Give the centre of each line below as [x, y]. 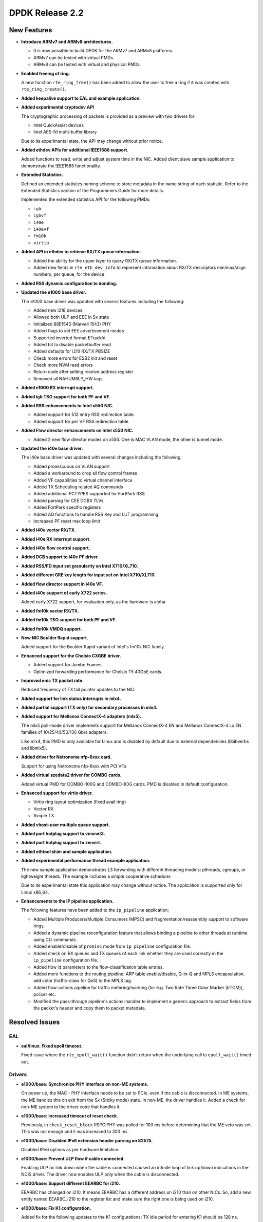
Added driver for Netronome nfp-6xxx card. [66, 757]
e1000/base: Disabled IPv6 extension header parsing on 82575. [87, 1140]
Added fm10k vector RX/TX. [50, 611]
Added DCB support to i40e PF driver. [60, 557]
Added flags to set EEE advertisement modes [79, 331]
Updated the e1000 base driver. [54, 292]
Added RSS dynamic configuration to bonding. [69, 283]
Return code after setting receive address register [83, 372]
